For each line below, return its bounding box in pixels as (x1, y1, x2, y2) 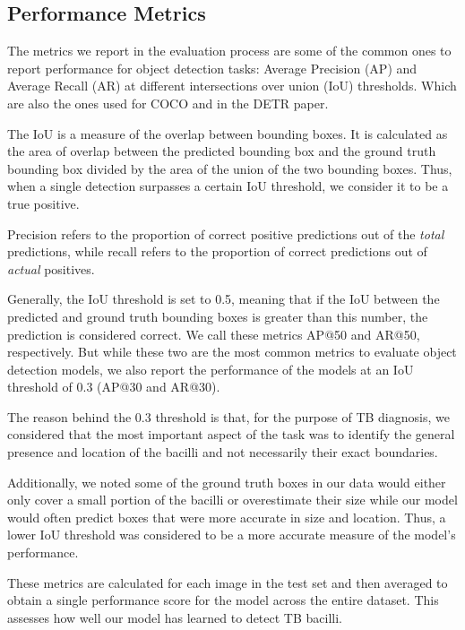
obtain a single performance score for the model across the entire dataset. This (7, 591, 439, 609)
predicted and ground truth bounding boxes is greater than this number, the (7, 306, 428, 325)
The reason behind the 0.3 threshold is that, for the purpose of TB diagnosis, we (7, 407, 450, 426)
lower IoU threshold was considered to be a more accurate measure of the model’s (7, 525, 456, 544)
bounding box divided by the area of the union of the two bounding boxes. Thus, (7, 159, 452, 177)
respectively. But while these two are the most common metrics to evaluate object (7, 342, 457, 361)
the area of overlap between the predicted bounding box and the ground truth (7, 142, 436, 160)
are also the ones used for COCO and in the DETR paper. (7, 93, 329, 112)
